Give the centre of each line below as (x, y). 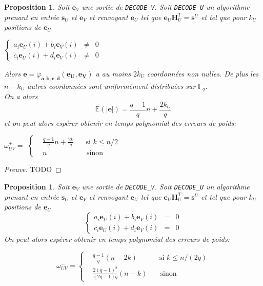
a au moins (113, 73)
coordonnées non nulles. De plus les (203, 73)
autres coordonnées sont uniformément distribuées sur (112, 85)
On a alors (21, 96)
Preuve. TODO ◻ (33, 169)
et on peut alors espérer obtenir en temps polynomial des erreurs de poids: (120, 122)
